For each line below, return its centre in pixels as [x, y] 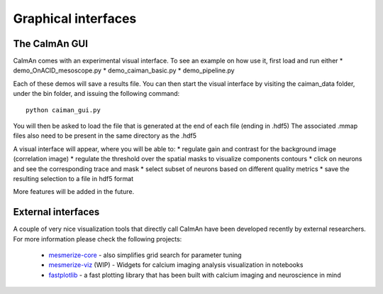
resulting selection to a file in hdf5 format [73, 178]
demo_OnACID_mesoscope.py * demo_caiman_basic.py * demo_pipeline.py [124, 70]
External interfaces [56, 212]
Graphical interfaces [75, 18]
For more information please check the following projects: [98, 239]
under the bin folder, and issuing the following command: [96, 94]
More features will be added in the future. [74, 192]
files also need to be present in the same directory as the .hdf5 [105, 136]
